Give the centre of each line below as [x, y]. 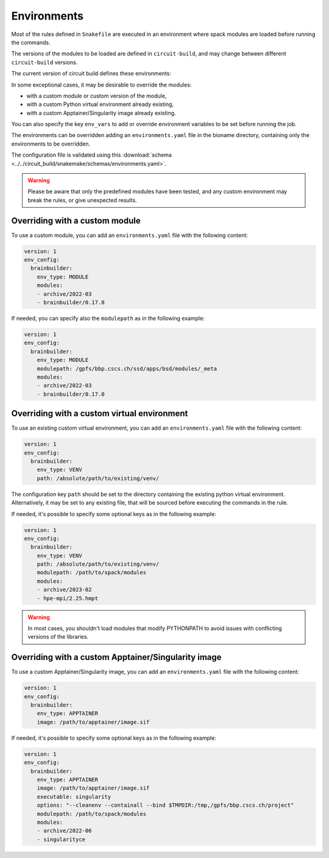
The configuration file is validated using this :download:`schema [91, 155]
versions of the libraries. [58, 637]
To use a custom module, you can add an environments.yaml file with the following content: [129, 235]
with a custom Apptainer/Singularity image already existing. [101, 113]
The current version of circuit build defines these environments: [91, 74]
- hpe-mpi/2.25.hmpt [68, 598]
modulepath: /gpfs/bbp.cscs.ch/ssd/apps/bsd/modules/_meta [127, 368]
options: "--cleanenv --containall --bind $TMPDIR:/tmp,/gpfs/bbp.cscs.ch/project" [165, 805]
